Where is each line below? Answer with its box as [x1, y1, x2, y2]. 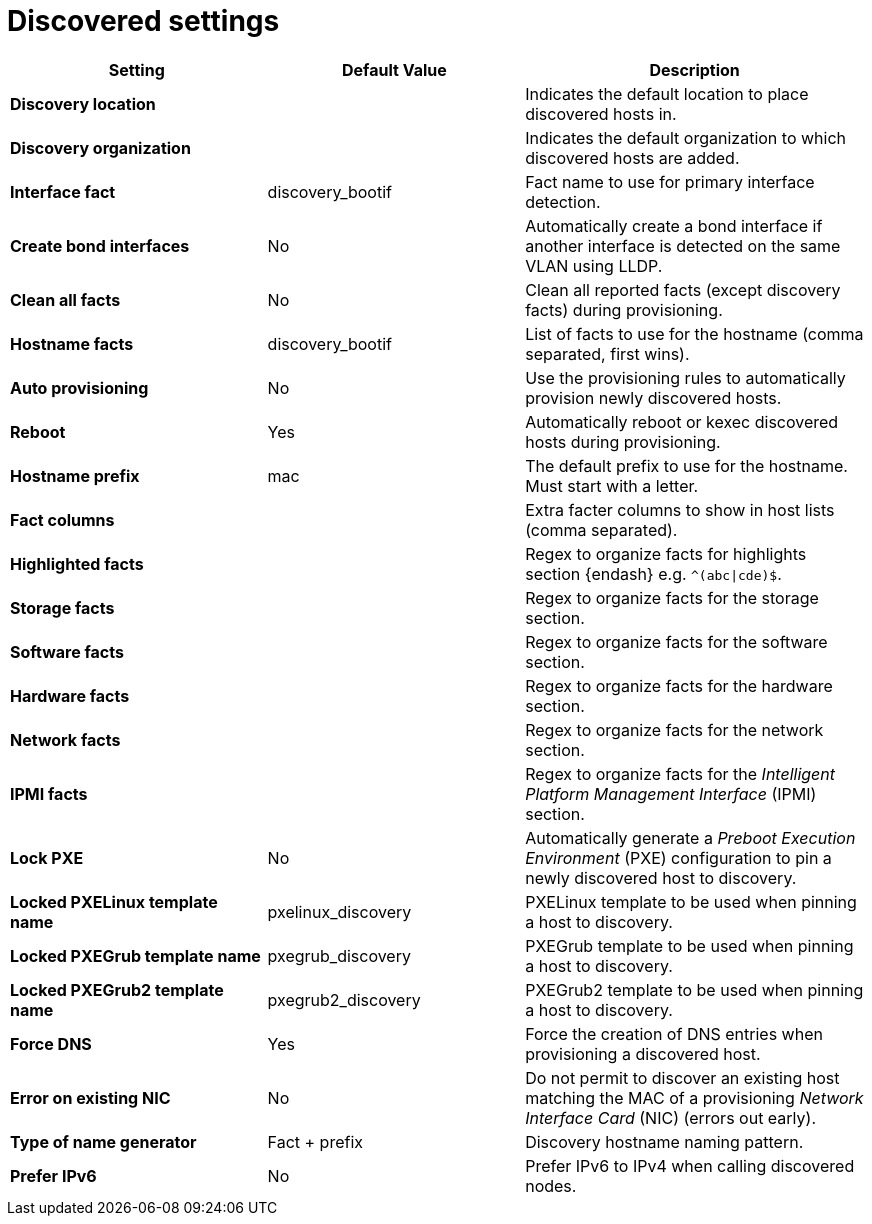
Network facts [10, 729, 121, 750]
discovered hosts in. [525, 103, 677, 124]
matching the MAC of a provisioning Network [525, 1087, 864, 1108]
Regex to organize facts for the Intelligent [525, 763, 836, 784]
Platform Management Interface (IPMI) [525, 783, 817, 804]
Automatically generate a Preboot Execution [525, 827, 856, 848]
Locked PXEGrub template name [10, 945, 261, 966]
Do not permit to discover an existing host [525, 1067, 840, 1088]
